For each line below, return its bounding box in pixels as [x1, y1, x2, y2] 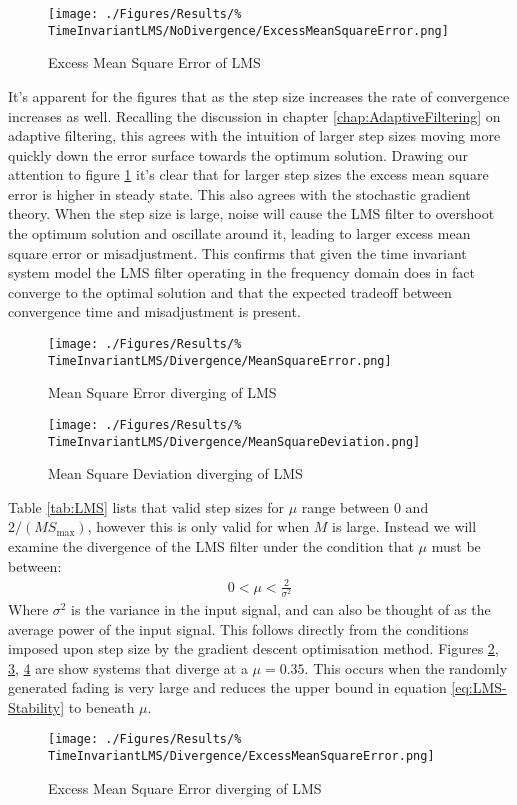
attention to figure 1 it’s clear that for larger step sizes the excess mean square [8, 164, 489, 185]
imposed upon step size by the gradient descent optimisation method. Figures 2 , [8, 638, 499, 659]
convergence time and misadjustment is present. [8, 301, 301, 322]
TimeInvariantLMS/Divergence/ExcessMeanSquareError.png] [48, 749, 435, 764]
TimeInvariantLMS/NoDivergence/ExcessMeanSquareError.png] [48, 23, 449, 38]
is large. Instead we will [332, 516, 477, 537]
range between [301, 496, 390, 517]
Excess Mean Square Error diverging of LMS [48, 777, 322, 798]
